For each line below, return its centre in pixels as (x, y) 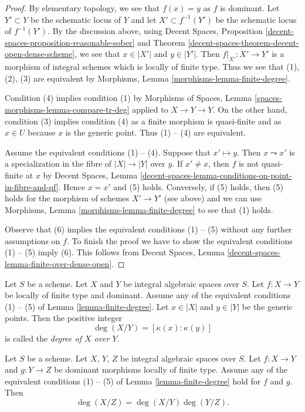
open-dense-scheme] (40, 54)
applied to (150, 109)
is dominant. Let (250, 8)
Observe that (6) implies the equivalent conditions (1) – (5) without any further (148, 229)
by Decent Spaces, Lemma (90, 175)
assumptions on (33, 240)
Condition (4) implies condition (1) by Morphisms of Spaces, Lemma (128, 98)
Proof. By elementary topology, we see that (82, 8)
